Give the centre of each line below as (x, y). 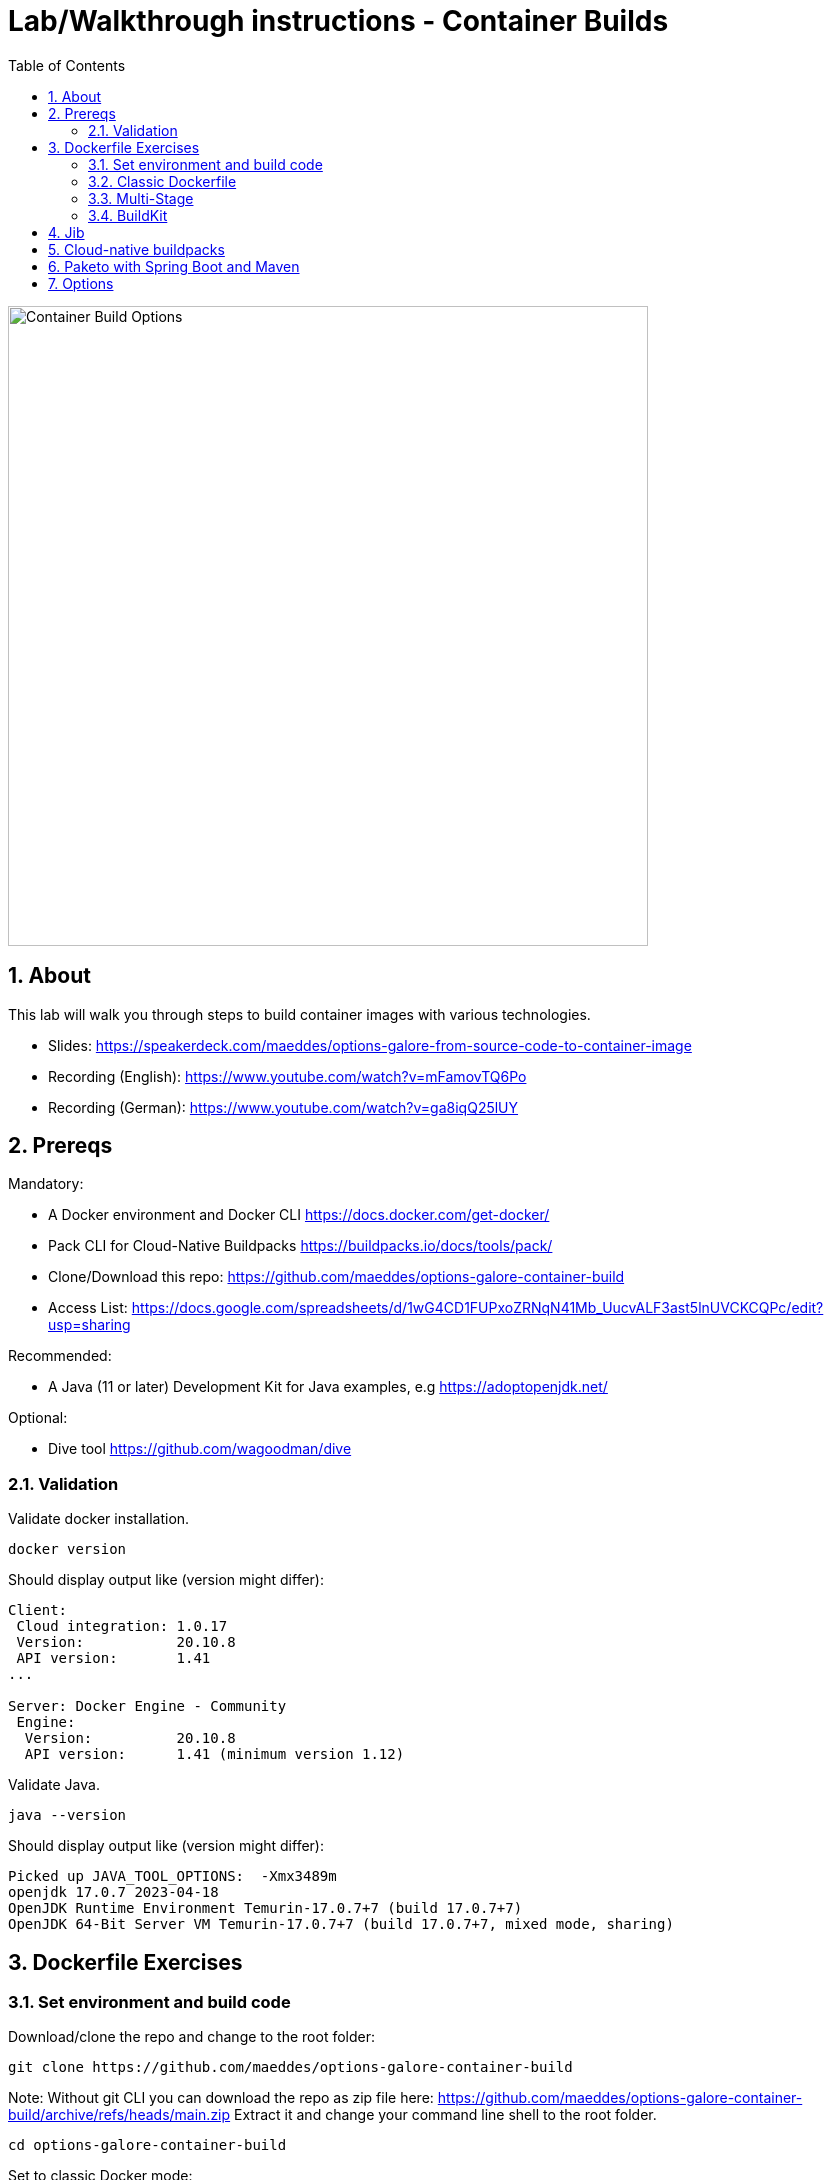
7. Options (81, 283)
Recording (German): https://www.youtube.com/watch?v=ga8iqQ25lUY (283, 1107)
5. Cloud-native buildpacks (136, 249)
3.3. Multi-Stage (141, 198)
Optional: (38, 1418)
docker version (67, 1549)
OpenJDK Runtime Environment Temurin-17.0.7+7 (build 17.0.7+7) (265, 1908)
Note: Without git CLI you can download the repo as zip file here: (221, 2098)
